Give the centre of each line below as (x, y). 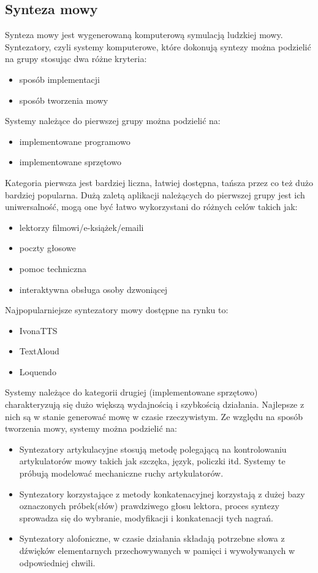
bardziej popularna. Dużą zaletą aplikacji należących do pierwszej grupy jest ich (155, 194)
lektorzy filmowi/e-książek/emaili (81, 227)
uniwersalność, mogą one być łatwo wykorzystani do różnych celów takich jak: (151, 207)
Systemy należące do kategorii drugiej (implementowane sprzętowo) (131, 392)
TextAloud (39, 351)
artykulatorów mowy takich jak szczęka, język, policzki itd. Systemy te (152, 461)
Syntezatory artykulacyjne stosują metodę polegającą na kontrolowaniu (153, 449)
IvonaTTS (38, 330)
